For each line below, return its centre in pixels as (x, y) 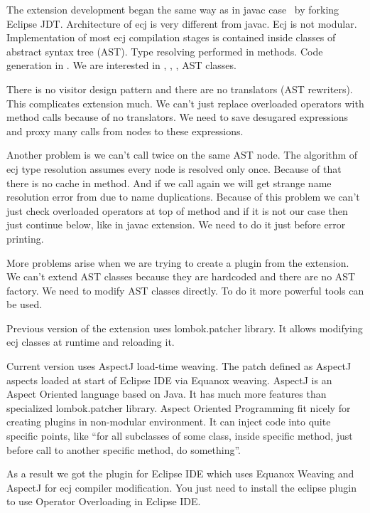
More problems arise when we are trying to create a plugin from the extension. (178, 262)
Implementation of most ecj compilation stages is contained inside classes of (171, 37)
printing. (25, 238)
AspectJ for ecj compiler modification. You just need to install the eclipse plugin (181, 487)
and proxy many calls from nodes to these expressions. (125, 131)
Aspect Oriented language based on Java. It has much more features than (167, 394)
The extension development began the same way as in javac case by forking (173, 9)
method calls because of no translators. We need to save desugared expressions (178, 117)
